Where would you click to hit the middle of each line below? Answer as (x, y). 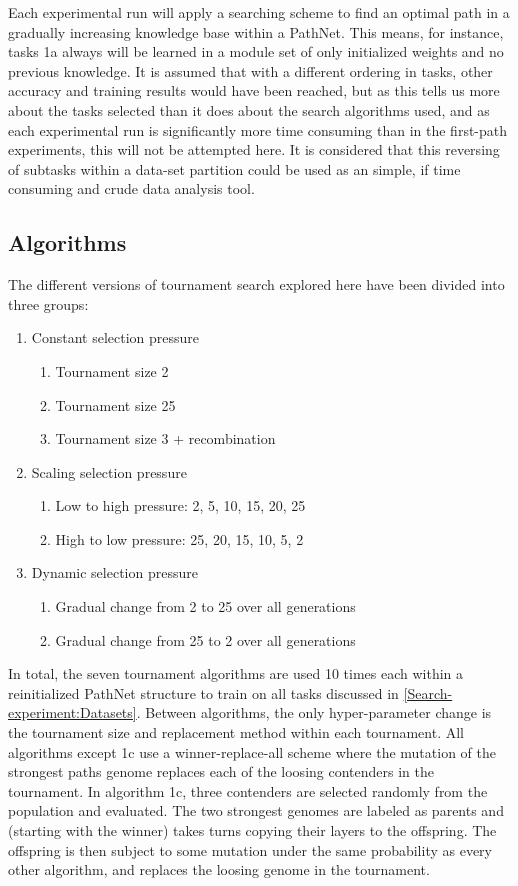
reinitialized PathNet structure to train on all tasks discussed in (203, 692)
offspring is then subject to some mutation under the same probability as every (250, 849)
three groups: (48, 303)
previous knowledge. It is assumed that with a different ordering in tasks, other (250, 70)
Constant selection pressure (115, 337)
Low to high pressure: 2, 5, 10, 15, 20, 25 (180, 505)
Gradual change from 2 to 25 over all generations (205, 606)
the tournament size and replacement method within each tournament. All (236, 732)
